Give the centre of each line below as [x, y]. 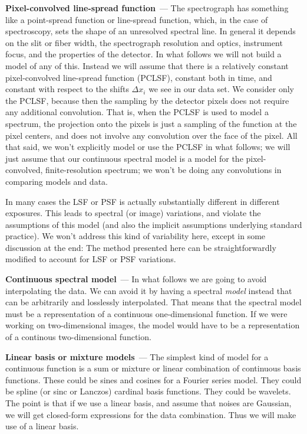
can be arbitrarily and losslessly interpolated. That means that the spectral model [153, 302]
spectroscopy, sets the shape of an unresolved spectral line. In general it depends [151, 31]
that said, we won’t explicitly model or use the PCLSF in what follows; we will [148, 147]
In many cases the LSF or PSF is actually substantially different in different [143, 201]
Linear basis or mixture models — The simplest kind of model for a [137, 356]
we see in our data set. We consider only [221, 89]
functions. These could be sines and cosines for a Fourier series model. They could [153, 379]
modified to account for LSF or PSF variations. [91, 259]
